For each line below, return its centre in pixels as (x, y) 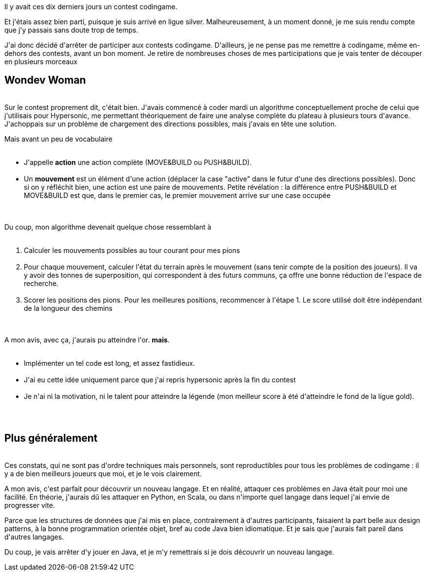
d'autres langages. (34, 537)
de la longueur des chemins (68, 308)
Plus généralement (51, 438)
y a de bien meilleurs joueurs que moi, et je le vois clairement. (103, 473)
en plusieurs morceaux (41, 62)
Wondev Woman (45, 80)
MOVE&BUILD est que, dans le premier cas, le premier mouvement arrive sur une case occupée (177, 195)
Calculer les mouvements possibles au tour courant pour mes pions (132, 250)
